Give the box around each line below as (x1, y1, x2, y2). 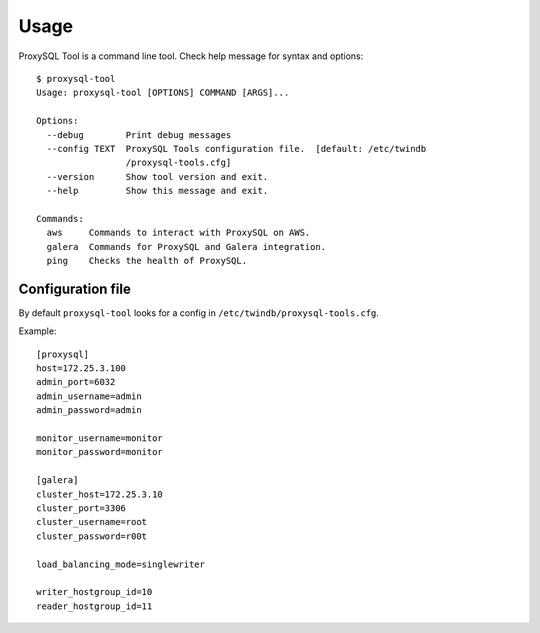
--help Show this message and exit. (46, 185, 269, 197)
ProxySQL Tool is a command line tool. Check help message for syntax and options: (18, 50, 364, 62)
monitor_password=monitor (36, 446, 164, 458)
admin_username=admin (36, 390, 142, 402)
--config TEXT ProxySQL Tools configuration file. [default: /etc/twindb (46, 143, 427, 154)
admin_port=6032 (36, 376, 116, 388)
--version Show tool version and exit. (46, 171, 269, 182)
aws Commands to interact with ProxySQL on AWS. (46, 227, 311, 239)
